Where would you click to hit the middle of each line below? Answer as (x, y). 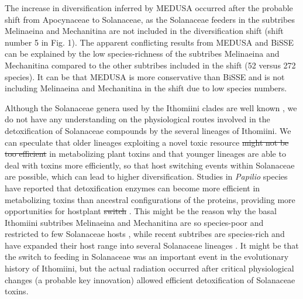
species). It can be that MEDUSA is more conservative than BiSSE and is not (145, 76)
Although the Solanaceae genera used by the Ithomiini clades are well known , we (151, 107)
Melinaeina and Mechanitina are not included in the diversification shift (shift (144, 31)
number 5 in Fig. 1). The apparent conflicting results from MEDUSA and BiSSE (149, 42)
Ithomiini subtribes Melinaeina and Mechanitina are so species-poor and (134, 222)
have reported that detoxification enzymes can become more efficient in (132, 188)
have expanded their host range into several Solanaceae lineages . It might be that (152, 245)
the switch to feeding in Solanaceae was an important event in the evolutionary (147, 257)
